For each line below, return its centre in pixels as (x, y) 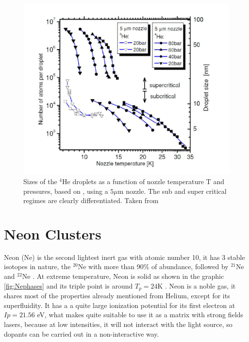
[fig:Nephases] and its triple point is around (68, 285)
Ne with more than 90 (111, 266)
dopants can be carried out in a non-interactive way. (82, 333)
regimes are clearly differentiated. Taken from (91, 200)
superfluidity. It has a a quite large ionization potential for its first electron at (120, 305)
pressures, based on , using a (66, 191)
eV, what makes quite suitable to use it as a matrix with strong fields (140, 315)
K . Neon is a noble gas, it (197, 285)
